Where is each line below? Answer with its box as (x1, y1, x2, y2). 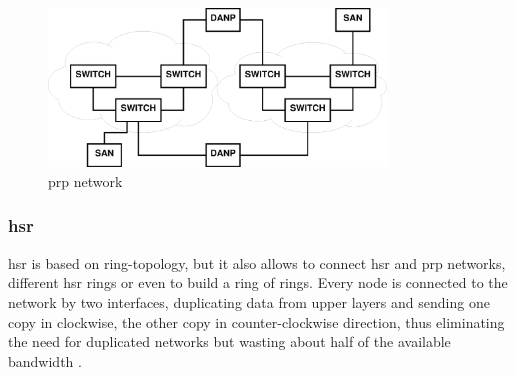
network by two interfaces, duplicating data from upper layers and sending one (8, 291, 490, 312)
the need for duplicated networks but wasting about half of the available (8, 331, 451, 352)
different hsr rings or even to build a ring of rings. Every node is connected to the (8, 272, 508, 293)
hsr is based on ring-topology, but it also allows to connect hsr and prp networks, (8, 252, 506, 273)
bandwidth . (8, 350, 82, 371)
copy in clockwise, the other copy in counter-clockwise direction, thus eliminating (8, 311, 505, 332)
